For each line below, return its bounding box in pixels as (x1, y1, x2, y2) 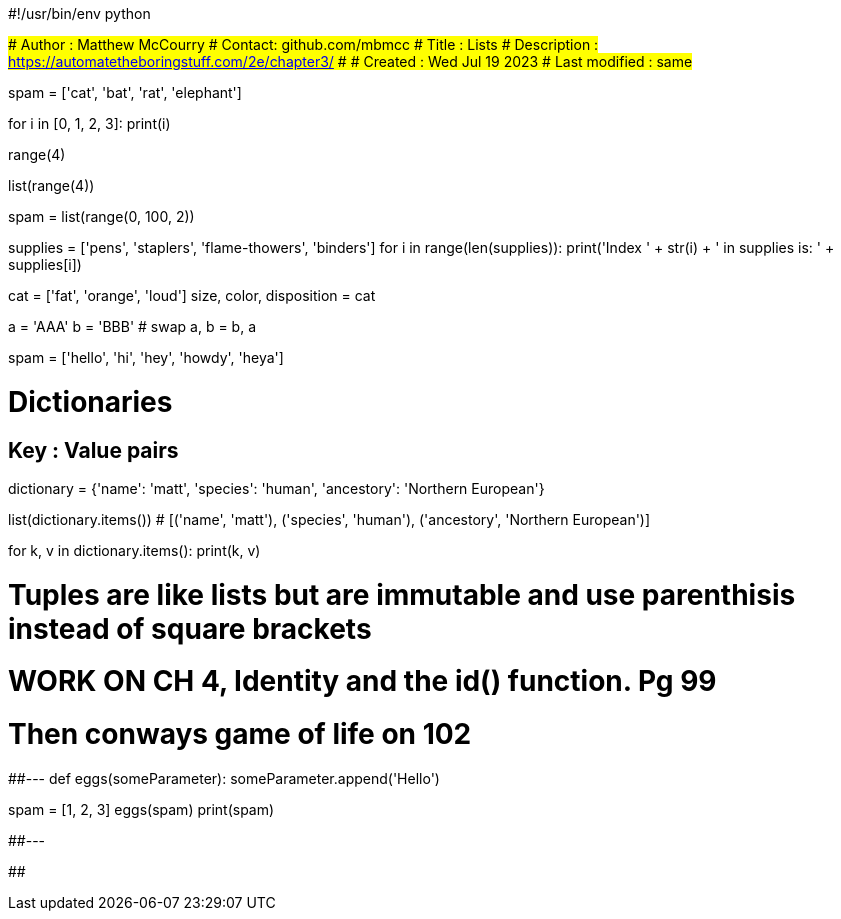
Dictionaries (8, 384, 173, 419)
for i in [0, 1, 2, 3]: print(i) (8, 115, 171, 132)
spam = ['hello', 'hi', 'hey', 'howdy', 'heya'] (8, 349, 284, 366)
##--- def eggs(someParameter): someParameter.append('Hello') (8, 769, 440, 787)
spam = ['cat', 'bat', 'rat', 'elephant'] (8, 84, 242, 101)
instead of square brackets (8, 611, 372, 646)
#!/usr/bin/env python (8, 5, 151, 22)
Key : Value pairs (8, 437, 179, 463)
